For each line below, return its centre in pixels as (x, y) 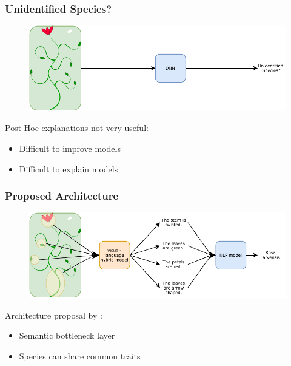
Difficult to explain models (69, 168)
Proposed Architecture (62, 196)
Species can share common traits (80, 355)
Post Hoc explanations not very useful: (77, 128)
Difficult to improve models (70, 148)
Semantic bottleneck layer (67, 335)
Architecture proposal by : (54, 315)
